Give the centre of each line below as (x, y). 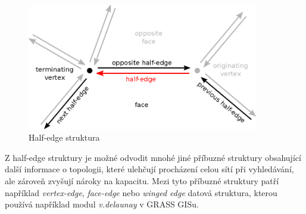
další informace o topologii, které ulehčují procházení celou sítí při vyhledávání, (149, 169)
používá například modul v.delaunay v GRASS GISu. (102, 204)
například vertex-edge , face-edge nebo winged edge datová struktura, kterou (141, 192)
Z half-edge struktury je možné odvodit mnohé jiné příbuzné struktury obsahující (153, 157)
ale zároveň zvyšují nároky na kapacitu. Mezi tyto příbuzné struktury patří (142, 181)
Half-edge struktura (64, 137)
